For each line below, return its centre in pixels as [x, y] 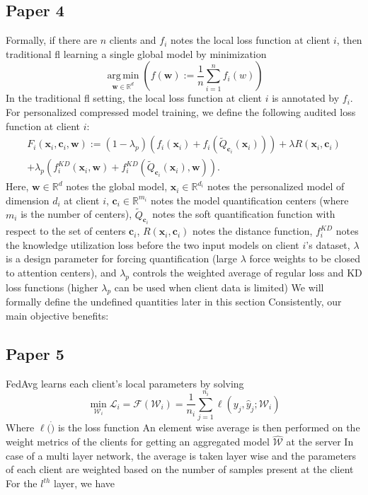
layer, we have [85, 483]
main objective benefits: [57, 316]
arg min [123, 76]
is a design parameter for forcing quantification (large [122, 258]
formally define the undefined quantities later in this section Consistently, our [174, 302]
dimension [28, 200]
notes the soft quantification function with [244, 214]
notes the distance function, [252, 231]
